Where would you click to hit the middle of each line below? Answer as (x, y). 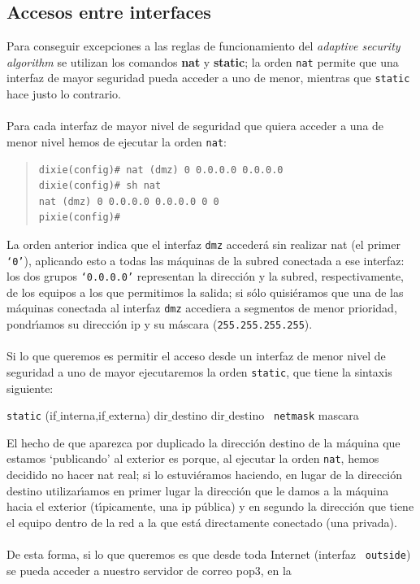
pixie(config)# (80, 218)
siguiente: (30, 388)
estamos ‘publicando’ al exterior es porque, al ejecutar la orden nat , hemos (193, 458)
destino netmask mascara (294, 415)
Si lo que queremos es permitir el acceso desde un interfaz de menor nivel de (196, 356)
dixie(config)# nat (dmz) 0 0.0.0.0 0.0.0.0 (161, 170)
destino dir (198, 415)
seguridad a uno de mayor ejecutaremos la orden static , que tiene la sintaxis (199, 371)
